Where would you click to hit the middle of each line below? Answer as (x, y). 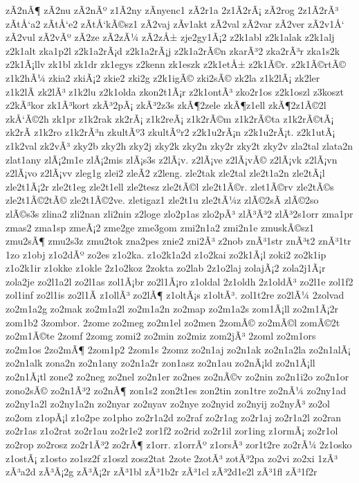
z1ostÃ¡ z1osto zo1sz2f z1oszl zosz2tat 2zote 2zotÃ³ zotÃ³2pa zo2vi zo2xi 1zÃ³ (172, 458)
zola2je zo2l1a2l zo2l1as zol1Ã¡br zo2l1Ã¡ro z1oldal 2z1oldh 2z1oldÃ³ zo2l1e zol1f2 (179, 281)
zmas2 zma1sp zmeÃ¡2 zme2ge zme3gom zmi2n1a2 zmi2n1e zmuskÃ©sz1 (160, 227)
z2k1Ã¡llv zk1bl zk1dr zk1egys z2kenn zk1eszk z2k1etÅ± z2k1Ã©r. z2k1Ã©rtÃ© (176, 64)
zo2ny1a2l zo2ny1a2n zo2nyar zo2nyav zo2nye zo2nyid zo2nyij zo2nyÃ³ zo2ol (168, 404)
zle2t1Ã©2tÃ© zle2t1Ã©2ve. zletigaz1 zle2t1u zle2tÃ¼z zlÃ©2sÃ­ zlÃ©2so (162, 200)
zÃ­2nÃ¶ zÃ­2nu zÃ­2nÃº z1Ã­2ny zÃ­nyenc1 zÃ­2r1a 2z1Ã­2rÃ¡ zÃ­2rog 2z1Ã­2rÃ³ (172, 10)
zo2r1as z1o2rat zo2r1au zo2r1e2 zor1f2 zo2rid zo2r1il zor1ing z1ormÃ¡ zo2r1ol (172, 431)
